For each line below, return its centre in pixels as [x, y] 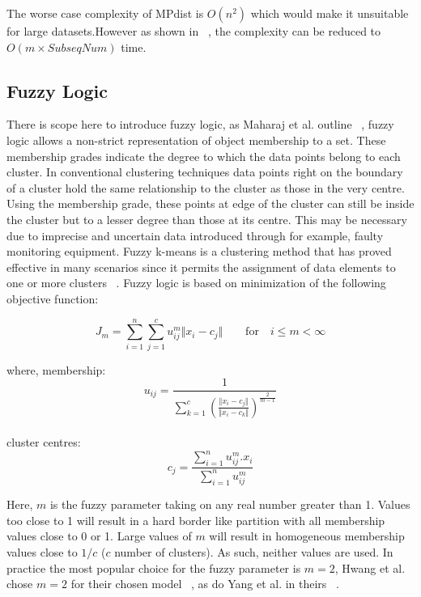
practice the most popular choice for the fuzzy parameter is [154, 567]
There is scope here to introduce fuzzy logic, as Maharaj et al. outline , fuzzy [200, 124]
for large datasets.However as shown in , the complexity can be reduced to [194, 31]
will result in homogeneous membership [307, 536]
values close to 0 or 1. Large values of [99, 536]
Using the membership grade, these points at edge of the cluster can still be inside [210, 203]
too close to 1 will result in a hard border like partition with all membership [196, 520]
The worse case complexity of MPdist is [105, 13]
